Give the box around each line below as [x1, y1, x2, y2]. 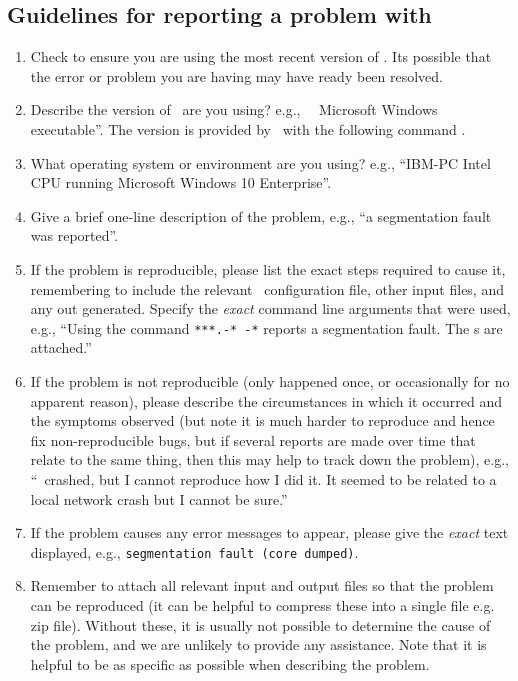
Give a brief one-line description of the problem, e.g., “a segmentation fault [30, 205, 492, 226]
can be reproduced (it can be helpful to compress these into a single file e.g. [30, 594, 495, 615]
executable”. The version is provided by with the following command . [30, 118, 466, 139]
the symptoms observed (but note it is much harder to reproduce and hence [30, 410, 495, 431]
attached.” [30, 337, 92, 358]
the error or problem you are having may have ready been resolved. [30, 65, 444, 86]
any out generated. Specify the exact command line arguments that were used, [30, 298, 511, 319]
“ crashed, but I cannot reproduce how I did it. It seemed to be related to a [30, 468, 497, 489]
